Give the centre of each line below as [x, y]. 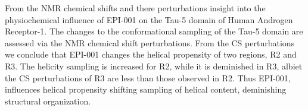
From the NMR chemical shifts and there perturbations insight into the [135, 8]
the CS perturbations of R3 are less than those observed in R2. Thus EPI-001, [148, 77]
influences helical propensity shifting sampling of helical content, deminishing [146, 89]
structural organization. [48, 101]
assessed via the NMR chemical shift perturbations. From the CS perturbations [150, 42]
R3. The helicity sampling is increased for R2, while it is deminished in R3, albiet [154, 66]
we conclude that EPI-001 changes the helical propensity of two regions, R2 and [151, 54]
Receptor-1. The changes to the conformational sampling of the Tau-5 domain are [154, 31]
